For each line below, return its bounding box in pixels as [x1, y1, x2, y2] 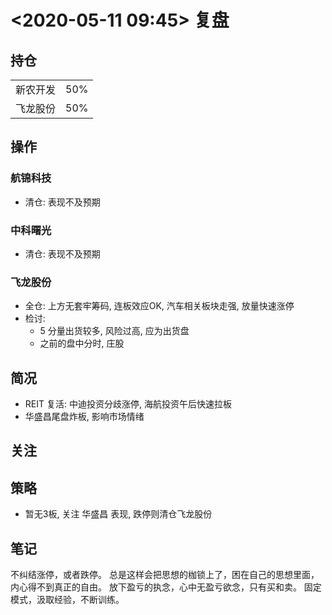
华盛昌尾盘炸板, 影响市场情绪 [24, 411, 145, 423]
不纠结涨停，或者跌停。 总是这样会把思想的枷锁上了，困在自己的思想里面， [10, 569, 320, 581]
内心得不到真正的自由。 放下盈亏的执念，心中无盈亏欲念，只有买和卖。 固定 [10, 581, 322, 593]
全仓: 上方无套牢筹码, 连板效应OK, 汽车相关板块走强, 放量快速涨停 [24, 300, 295, 312]
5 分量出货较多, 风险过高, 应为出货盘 [39, 325, 190, 337]
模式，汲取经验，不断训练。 [10, 594, 125, 606]
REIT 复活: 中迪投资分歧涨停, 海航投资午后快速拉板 [24, 398, 232, 410]
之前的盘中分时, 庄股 [39, 337, 125, 350]
